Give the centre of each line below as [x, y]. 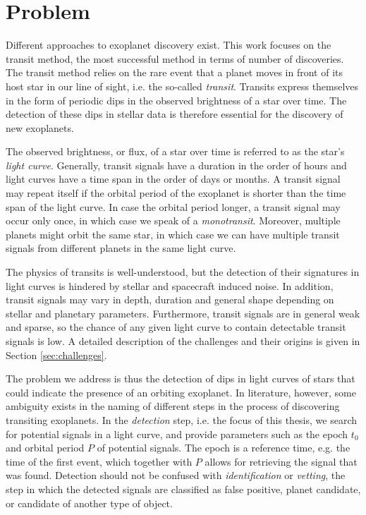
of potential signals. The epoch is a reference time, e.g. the [224, 448]
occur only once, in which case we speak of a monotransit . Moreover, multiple [173, 220]
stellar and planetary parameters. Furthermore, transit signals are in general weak [183, 313]
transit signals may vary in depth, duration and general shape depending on [170, 299]
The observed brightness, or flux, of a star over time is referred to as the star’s [175, 151]
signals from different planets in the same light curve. [121, 248]
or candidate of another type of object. [89, 503]
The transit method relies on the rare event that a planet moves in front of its [175, 72]
